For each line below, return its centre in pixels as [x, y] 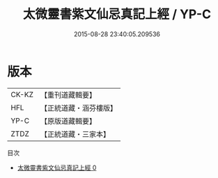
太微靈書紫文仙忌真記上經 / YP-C [117, 14]
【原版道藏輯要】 [68, 121]
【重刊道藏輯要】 [68, 95]
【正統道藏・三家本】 [75, 134]
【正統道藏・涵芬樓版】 [78, 107]
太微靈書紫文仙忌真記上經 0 [57, 168]
